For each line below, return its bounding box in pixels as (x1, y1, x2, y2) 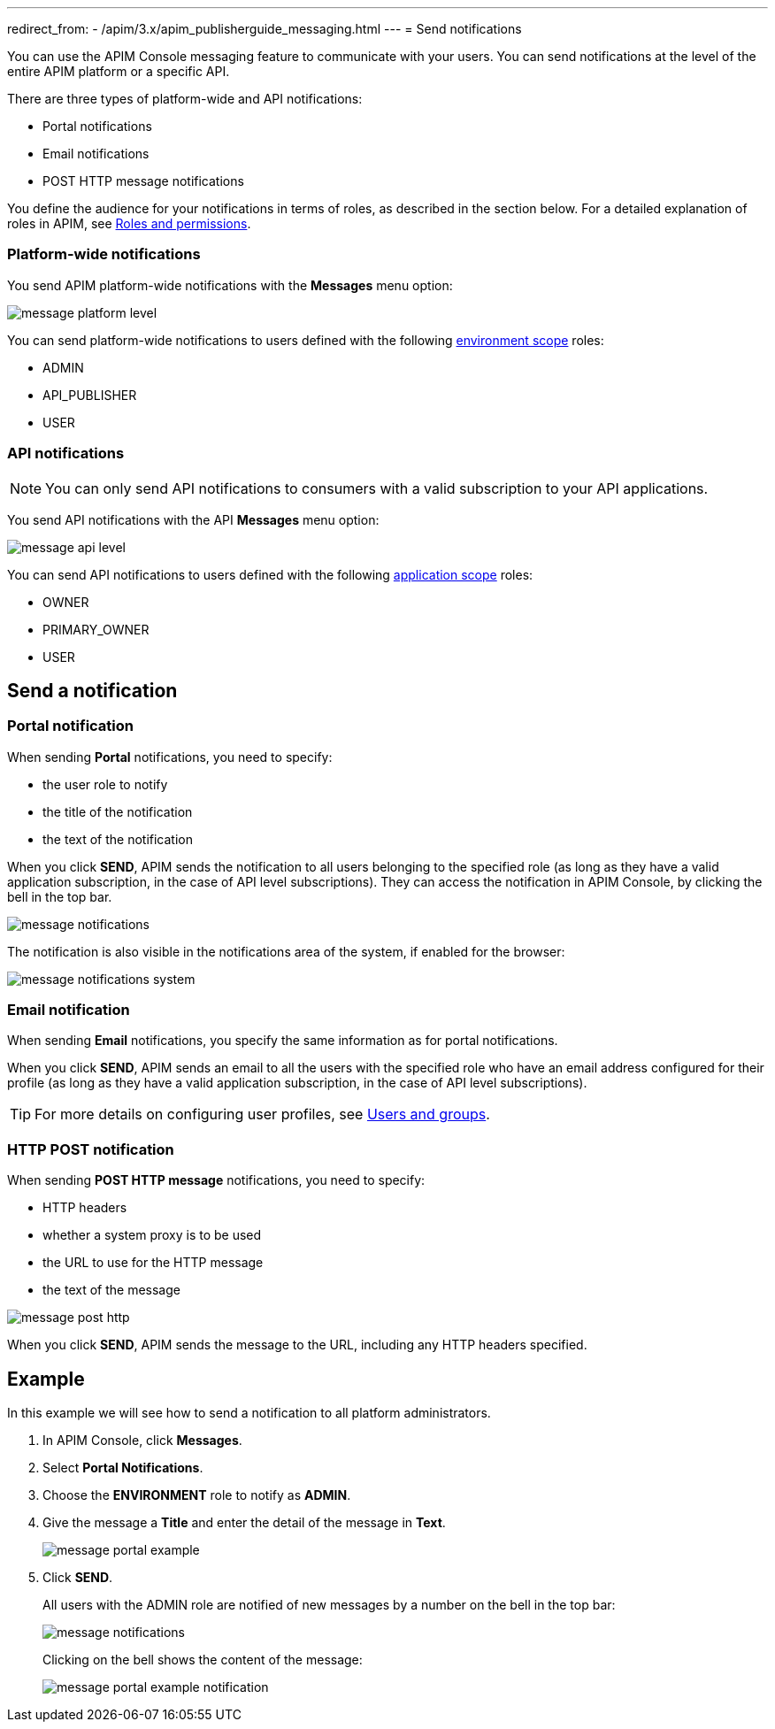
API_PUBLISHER (42, 387, 137, 403)
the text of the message (42, 1282, 180, 1298)
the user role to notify (42, 776, 168, 792)
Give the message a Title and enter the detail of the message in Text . (42, 1515, 446, 1531)
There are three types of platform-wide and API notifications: (7, 91, 363, 106)
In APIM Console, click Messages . (42, 1433, 242, 1449)
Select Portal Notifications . (42, 1460, 203, 1476)
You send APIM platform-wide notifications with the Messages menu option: (7, 277, 453, 293)
